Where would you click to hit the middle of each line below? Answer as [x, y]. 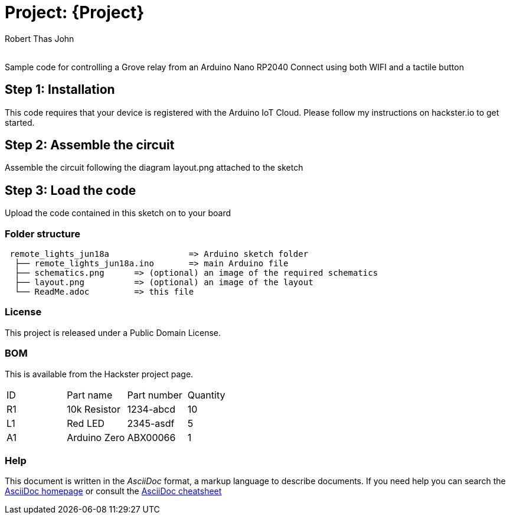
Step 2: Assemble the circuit [90, 145]
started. [20, 122]
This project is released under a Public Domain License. [113, 332]
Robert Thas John [40, 38]
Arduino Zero [96, 437]
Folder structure [42, 234]
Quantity [206, 395]
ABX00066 [151, 437]
